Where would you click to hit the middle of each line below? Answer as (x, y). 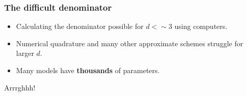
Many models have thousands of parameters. (88, 70)
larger (25, 53)
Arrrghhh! (20, 87)
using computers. (201, 26)
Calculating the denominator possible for (80, 26)
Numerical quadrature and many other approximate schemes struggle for (130, 43)
